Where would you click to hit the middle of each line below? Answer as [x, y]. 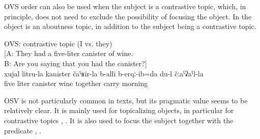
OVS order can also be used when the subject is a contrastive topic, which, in [125, 6]
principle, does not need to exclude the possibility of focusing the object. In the [128, 16]
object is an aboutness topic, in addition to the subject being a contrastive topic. [130, 26]
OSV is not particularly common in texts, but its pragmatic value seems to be [126, 100]
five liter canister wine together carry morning [76, 83]
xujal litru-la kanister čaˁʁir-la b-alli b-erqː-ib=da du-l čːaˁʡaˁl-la [104, 73]
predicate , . [23, 130]
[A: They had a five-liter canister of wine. [69, 53]
